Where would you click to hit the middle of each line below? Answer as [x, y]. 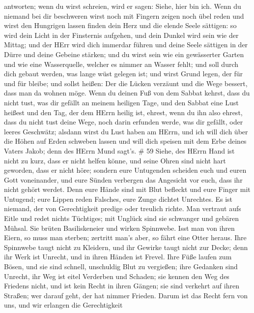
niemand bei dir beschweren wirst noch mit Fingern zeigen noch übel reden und [124, 16]
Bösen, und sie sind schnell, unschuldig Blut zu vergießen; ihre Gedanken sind [121, 266]
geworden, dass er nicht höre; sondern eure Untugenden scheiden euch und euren [125, 170]
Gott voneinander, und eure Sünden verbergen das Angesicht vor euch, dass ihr [123, 179]
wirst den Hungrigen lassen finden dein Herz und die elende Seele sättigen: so [120, 25]
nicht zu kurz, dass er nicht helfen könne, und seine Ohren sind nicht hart [115, 160]
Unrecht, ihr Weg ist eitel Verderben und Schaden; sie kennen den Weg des [117, 276]
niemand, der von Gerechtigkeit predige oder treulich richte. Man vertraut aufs [123, 208]
